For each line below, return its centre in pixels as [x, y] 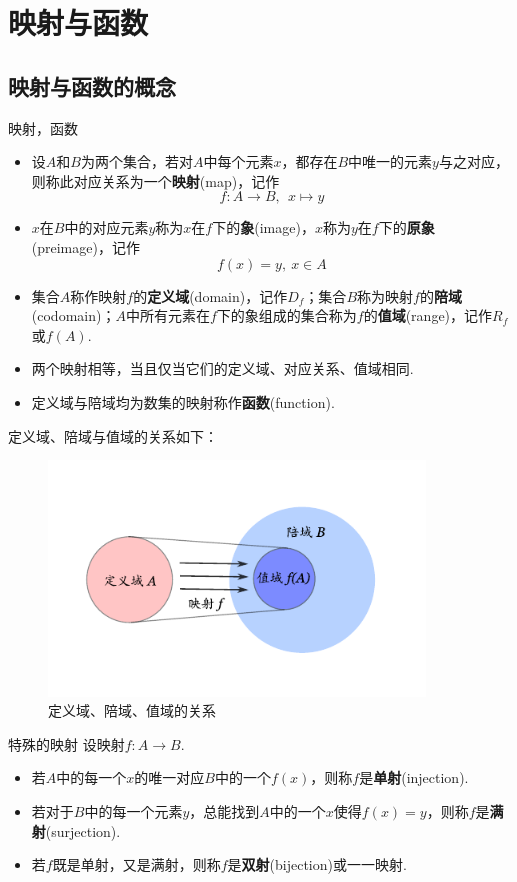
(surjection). [83, 830]
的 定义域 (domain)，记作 [210, 295]
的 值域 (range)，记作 [428, 315]
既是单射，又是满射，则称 [136, 864]
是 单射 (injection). [414, 777]
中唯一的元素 [390, 161]
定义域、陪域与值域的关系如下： [113, 435]
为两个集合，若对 [136, 161]
